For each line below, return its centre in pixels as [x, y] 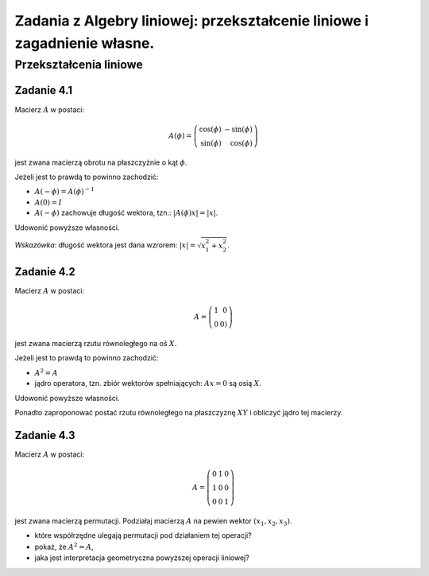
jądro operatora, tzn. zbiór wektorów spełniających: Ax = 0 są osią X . [148, 383]
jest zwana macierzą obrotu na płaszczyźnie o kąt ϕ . [101, 162]
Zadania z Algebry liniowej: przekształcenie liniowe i [192, 21]
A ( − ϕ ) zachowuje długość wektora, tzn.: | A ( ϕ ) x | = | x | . [126, 213]
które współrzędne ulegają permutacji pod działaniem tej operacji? [143, 535]
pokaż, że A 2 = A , [64, 546]
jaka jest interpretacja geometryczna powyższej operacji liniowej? [142, 558]
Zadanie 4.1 [44, 90]
